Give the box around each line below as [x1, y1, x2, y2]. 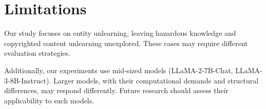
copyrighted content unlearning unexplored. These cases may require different [4, 37, 248, 48]
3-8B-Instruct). [4, 75, 51, 85]
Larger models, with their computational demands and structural [53, 75, 259, 85]
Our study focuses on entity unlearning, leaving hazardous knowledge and [4, 28, 236, 38]
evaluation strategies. [4, 48, 70, 58]
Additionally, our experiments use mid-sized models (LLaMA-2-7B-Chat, [4, 64, 233, 75]
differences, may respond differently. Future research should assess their [4, 85, 229, 96]
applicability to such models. [4, 95, 94, 105]
